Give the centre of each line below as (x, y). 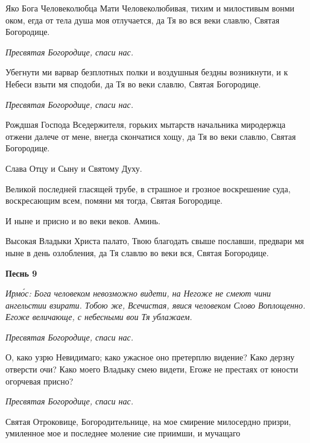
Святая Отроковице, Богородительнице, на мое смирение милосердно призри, (148, 421)
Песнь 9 (21, 273)
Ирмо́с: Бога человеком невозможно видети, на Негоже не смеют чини (138, 293)
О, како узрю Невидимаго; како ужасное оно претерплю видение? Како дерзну (150, 357)
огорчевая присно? (40, 381)
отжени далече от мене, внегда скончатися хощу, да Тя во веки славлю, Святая (151, 136)
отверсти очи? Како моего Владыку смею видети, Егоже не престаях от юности (152, 369)
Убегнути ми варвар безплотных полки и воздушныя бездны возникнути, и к (147, 72)
